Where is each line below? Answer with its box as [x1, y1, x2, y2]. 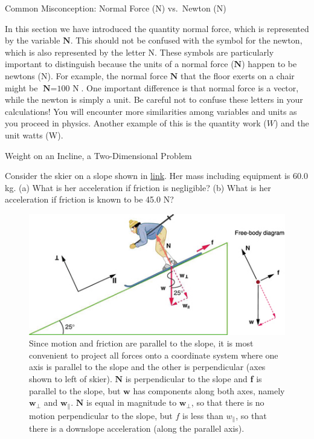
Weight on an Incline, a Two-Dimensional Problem [5, 149, 192, 161]
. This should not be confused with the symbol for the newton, [70, 34, 303, 47]
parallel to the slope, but [29, 384, 121, 397]
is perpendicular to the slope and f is [125, 372, 262, 385]
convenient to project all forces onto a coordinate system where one [29, 348, 278, 361]
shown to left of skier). [29, 372, 112, 385]
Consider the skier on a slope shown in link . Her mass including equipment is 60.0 [5, 169, 308, 182]
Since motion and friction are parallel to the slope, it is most [29, 337, 254, 350]
